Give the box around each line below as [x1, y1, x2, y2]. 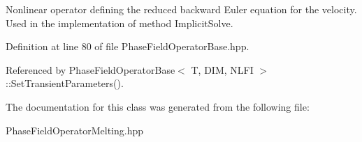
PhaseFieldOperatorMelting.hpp [6, 123, 143, 137]
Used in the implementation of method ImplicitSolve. [6, 15, 233, 30]
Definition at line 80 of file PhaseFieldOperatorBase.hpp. [6, 39, 249, 54]
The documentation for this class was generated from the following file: [6, 99, 310, 113]
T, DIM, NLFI [191, 62, 254, 77]
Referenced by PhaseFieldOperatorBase [6, 62, 175, 77]
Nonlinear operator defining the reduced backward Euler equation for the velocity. [6, 2, 357, 16]
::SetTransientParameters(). [6, 76, 124, 90]
